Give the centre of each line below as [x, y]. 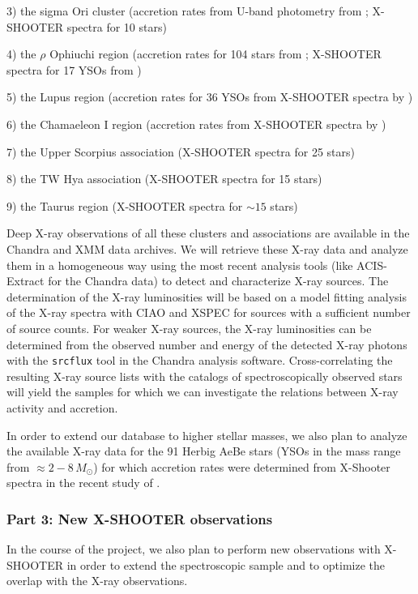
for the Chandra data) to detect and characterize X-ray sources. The [218, 281]
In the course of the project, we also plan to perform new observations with [194, 549]
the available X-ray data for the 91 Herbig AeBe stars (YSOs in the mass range [204, 451]
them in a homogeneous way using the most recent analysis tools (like [180, 265]
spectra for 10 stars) [117, 26]
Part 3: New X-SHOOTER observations [140, 518]
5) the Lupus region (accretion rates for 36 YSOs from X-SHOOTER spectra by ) [210, 97]
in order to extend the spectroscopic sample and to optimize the [226, 564]
